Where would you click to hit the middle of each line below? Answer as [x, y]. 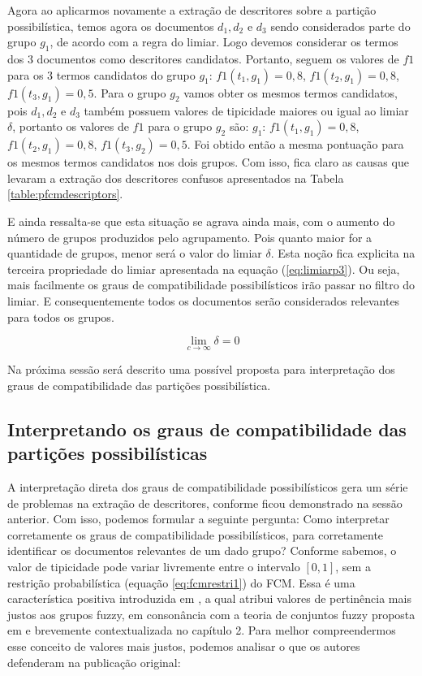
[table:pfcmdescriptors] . [65, 194]
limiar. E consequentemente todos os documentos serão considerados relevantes [204, 300]
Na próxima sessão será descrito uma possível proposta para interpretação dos [201, 369]
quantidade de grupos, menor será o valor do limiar [135, 253]
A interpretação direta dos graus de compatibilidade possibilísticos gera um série [208, 487]
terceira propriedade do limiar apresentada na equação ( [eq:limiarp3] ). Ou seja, [204, 269]
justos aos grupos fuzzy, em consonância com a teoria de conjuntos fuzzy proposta [211, 614]
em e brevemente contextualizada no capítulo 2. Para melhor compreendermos [202, 630]
